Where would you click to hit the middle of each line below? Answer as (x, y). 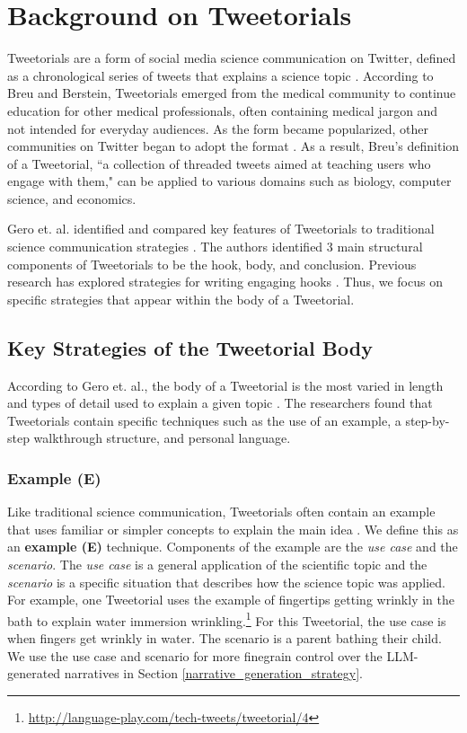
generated (34, 673)
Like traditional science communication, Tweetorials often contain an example (221, 512)
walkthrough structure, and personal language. (162, 438)
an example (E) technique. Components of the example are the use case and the (233, 547)
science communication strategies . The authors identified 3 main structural (215, 247)
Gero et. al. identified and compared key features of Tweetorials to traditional (221, 229)
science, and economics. (72, 198)
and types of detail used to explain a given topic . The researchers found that (220, 403)
